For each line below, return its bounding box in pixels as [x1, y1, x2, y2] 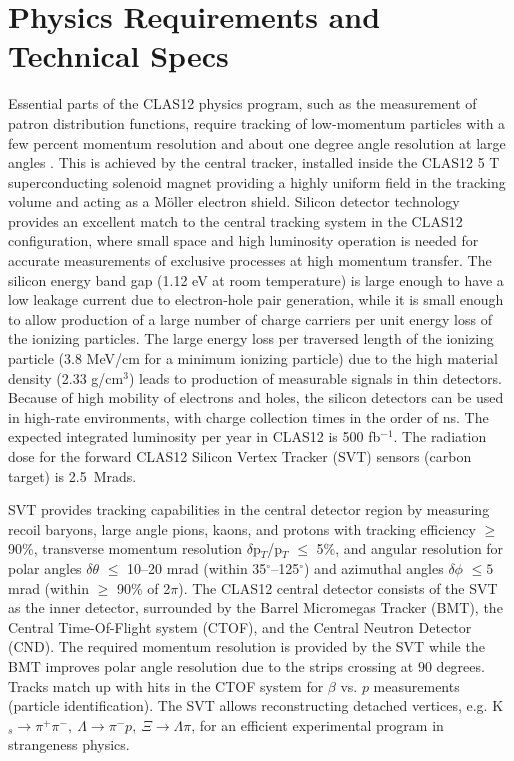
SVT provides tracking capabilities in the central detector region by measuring [8, 499, 490, 520]
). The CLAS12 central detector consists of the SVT [178, 577, 498, 598]
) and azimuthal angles [304, 557, 444, 578]
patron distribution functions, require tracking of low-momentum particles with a [8, 112, 506, 133]
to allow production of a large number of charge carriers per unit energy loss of [8, 308, 492, 329]
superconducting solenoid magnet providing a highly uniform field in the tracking [8, 171, 506, 192]
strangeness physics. [8, 734, 130, 755]
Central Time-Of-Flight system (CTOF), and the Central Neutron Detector [8, 616, 472, 637]
